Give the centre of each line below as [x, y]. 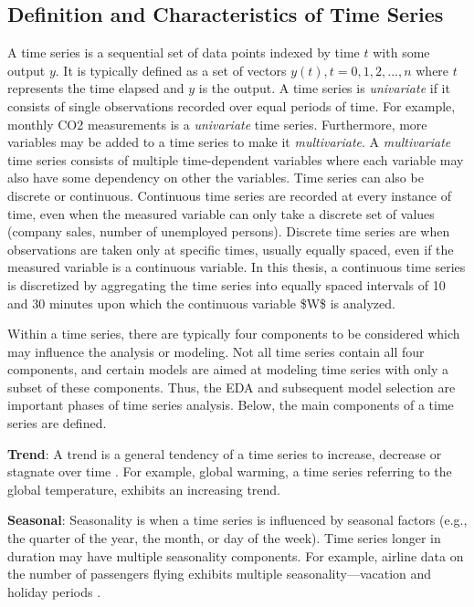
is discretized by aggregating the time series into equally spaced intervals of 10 [226, 284]
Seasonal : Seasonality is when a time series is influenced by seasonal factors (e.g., [237, 520]
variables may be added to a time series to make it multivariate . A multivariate [229, 142]
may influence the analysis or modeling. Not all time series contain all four [216, 351]
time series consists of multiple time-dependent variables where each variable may [236, 159]
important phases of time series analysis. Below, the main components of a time [231, 405]
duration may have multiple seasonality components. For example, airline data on [236, 555]
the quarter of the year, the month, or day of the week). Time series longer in [224, 538]
